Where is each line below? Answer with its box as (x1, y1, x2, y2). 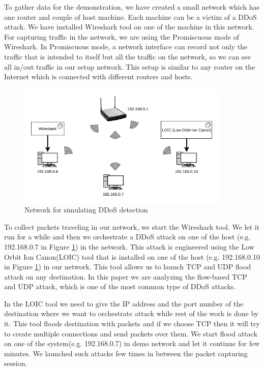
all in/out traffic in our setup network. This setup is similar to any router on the (4, 61, 255, 72)
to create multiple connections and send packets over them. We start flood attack (4, 328, 257, 338)
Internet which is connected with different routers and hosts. (4, 71, 193, 82)
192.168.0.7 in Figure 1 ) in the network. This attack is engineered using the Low (4, 241, 254, 252)
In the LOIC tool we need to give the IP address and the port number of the (4, 298, 244, 309)
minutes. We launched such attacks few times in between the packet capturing (4, 348, 248, 358)
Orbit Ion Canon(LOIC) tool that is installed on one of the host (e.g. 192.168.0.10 (4, 251, 260, 262)
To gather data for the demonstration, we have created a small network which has (4, 2, 260, 12)
